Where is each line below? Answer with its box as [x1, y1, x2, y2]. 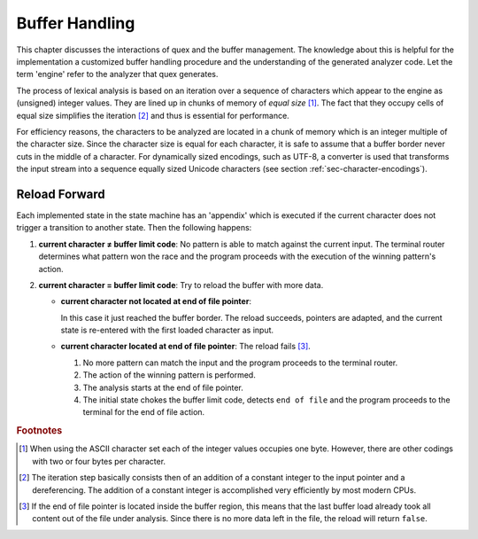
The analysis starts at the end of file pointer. [82, 382, 243, 393]
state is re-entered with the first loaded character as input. [60, 324, 274, 336]
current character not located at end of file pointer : [60, 296, 252, 307]
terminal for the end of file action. [82, 407, 205, 418]
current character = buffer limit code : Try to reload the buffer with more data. [38, 279, 324, 290]
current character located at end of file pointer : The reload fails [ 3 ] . [60, 341, 312, 352]
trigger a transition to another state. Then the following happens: [16, 223, 252, 233]
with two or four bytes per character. [32, 456, 166, 466]
